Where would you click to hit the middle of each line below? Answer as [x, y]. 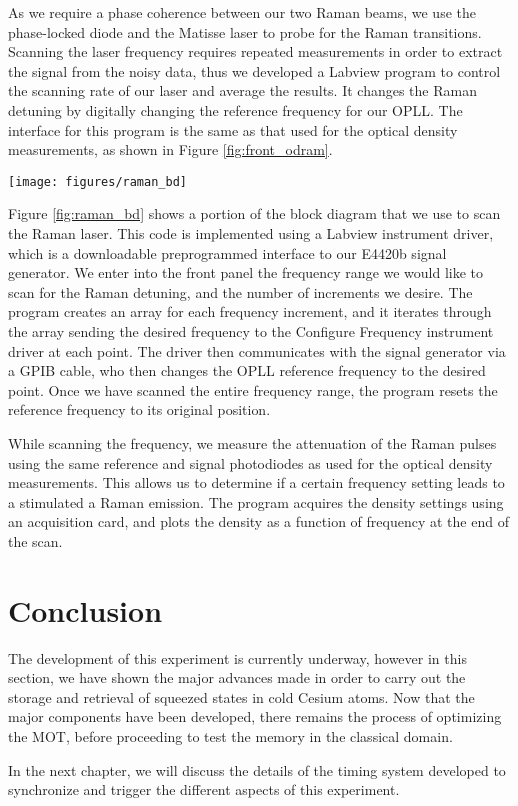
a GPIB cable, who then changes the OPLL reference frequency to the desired [247, 370]
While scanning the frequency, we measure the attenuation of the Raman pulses [252, 442]
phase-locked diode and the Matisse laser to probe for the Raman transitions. [245, 31]
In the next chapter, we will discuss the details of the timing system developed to [257, 769]
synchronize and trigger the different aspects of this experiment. [204, 789]
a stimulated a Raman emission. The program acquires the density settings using [256, 501]
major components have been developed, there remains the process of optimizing [255, 716]
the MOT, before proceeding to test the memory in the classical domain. [230, 736]
